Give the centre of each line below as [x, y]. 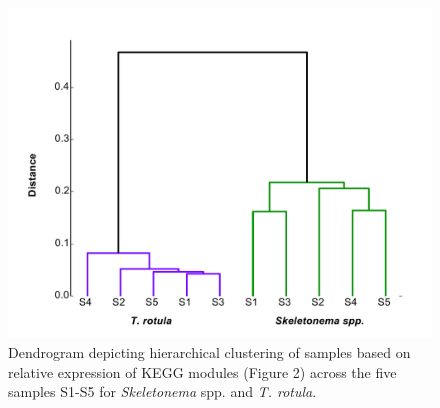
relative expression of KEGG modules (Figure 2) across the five [202, 371]
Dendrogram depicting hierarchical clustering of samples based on [209, 352]
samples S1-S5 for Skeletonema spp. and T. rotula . [162, 391]
